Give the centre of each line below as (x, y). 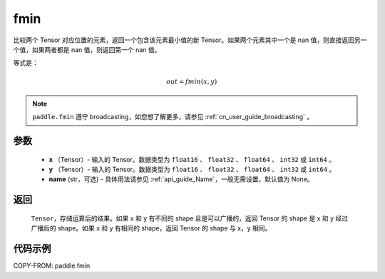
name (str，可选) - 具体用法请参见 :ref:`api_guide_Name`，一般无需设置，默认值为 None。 (181, 179)
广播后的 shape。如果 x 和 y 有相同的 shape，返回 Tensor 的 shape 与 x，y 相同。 (151, 228)
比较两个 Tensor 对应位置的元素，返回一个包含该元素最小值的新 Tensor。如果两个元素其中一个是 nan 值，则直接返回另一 (190, 40)
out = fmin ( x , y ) (192, 81)
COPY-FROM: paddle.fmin (52, 266)
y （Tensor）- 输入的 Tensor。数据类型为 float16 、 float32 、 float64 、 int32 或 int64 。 (192, 169)
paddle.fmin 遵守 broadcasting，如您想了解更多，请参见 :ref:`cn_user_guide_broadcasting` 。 (173, 117)
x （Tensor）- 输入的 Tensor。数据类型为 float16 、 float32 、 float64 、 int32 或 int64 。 (192, 159)
